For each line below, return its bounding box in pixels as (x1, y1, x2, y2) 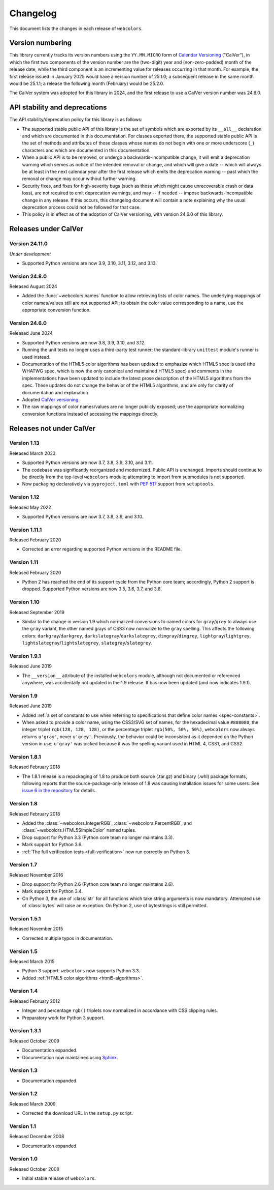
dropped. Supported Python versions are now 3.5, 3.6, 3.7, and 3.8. (22, 586, 162, 592)
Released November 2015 (9, 926, 63, 932)
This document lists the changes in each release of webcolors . (9, 25, 143, 32)
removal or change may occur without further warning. (22, 176, 137, 182)
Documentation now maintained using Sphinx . (22, 1054, 119, 1060)
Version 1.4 (9, 988, 38, 995)
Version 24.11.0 (9, 240, 48, 247)
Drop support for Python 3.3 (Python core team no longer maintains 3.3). (22, 834, 175, 840)
